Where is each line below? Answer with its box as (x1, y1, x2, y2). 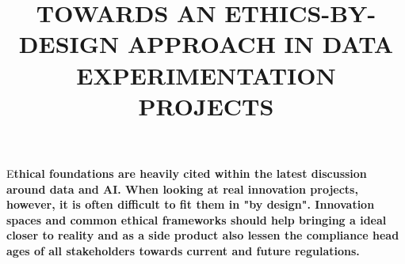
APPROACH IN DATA (128, 28, 394, 60)
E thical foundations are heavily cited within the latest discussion (6, 164, 367, 181)
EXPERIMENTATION (76, 58, 336, 91)
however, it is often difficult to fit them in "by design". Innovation (6, 196, 375, 213)
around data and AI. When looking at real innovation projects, (6, 180, 358, 197)
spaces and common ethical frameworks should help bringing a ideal (6, 211, 387, 228)
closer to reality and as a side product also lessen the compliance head (6, 227, 399, 243)
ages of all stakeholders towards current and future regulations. (6, 242, 360, 258)
